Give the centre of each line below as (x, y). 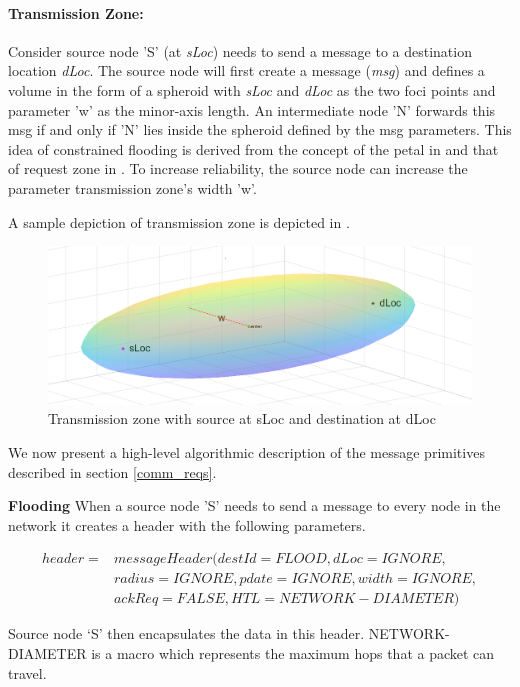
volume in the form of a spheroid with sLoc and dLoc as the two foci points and (252, 89)
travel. (27, 672)
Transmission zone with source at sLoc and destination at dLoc (242, 418)
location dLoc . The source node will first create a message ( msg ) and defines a (246, 70)
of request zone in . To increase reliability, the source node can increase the (238, 168)
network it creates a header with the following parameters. (187, 524)
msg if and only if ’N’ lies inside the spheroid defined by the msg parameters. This (260, 129)
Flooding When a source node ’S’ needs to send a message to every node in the (254, 505)
